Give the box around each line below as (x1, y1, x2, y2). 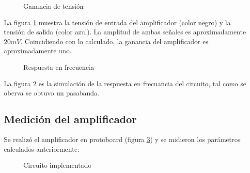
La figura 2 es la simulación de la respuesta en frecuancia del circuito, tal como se (4, 78, 247, 88)
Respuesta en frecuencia (23, 62, 94, 72)
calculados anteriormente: (4, 143, 79, 154)
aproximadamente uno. (4, 46, 72, 56)
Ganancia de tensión (23, 1, 84, 11)
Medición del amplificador (4, 111, 137, 126)
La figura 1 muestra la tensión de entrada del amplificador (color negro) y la (4, 17, 231, 27)
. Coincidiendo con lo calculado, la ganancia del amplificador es (20, 36, 208, 46)
